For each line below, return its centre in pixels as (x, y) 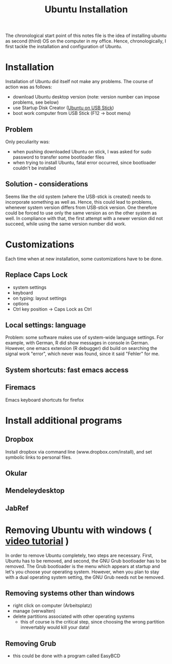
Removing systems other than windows (70, 593)
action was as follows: (29, 87)
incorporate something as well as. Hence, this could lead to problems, (79, 202)
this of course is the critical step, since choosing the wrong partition (92, 622)
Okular (16, 473)
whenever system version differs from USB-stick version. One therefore (81, 207)
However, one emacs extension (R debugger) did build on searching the (81, 348)
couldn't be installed (34, 168)
